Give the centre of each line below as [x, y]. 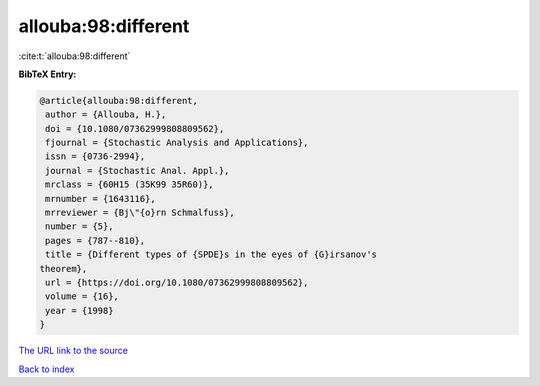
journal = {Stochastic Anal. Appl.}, [137, 170]
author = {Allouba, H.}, [106, 114]
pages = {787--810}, [95, 240]
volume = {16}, [82, 296]
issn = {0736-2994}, [95, 156]
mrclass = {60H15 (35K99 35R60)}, [129, 184]
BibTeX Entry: [47, 74]
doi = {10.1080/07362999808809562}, [135, 128]
